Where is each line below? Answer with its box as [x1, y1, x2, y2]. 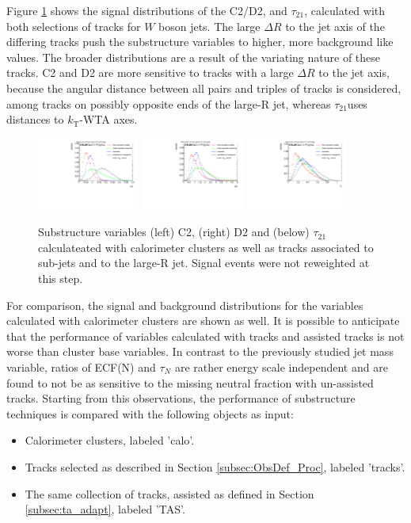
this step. [38, 270, 83, 286]
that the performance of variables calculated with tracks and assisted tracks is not [6, 327, 405, 344]
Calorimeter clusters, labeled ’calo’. [25, 432, 195, 449]
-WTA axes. [79, 111, 138, 128]
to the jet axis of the [285, 17, 385, 34]
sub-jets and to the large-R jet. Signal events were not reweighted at [38, 254, 370, 271]
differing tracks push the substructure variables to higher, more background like [6, 33, 394, 50]
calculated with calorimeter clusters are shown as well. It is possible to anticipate [6, 312, 400, 329]
